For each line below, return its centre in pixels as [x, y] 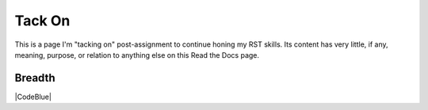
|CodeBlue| [33, 97]
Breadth [35, 78]
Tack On [42, 21]
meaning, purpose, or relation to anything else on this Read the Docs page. [137, 55]
